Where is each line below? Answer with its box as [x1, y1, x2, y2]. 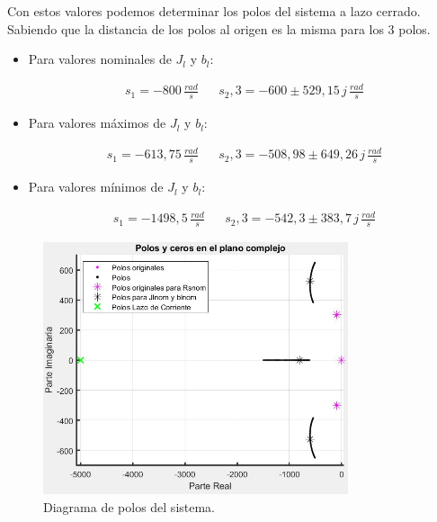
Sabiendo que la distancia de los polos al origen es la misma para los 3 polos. [7, 19, 431, 38]
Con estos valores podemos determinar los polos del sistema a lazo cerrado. [7, 2, 421, 20]
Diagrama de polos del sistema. [43, 497, 216, 516]
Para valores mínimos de [28, 177, 164, 196]
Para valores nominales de [28, 49, 172, 68]
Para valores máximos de [28, 113, 166, 132]
